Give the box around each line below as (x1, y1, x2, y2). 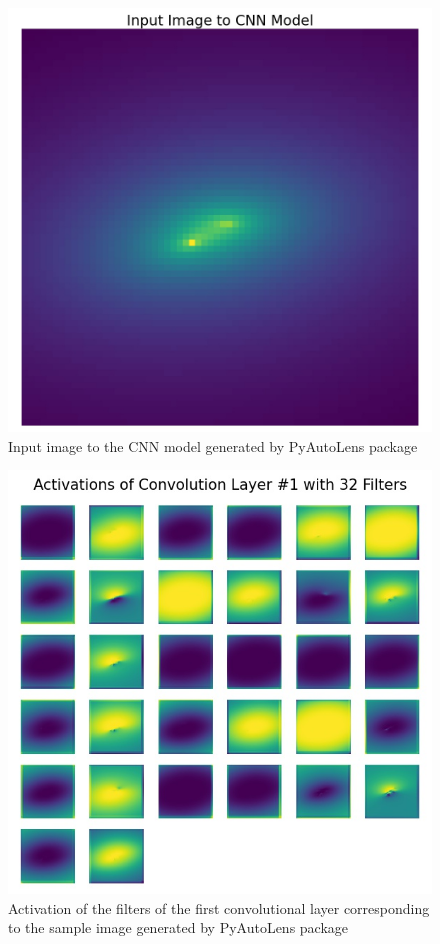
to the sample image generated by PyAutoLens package (8, 917, 349, 938)
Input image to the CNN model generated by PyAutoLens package (8, 435, 418, 456)
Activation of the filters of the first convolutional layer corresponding (8, 897, 430, 918)
